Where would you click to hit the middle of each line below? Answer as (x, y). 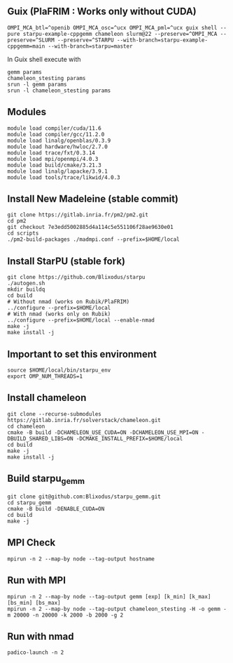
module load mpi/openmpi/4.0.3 (53, 159)
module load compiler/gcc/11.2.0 (56, 134)
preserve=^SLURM (31, 40)
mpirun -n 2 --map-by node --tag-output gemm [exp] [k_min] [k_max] (109, 596)
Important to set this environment (82, 354)
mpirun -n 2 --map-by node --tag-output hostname (81, 559)
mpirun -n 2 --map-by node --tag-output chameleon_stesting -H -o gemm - (117, 609)
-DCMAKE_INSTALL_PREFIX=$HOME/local (129, 438)
